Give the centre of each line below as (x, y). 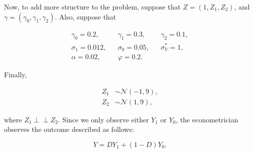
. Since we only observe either (103, 119)
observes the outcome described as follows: (69, 129)
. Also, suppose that (85, 16)
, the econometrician (207, 119)
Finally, (15, 74)
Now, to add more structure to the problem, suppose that (92, 7)
